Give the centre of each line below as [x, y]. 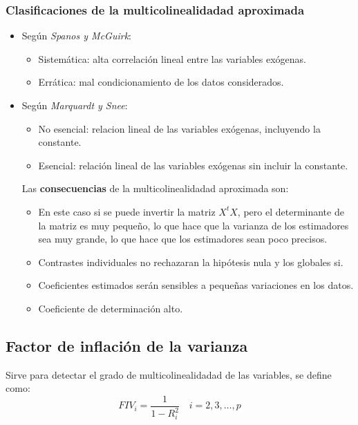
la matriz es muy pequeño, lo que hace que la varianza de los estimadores [194, 225]
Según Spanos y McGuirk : [76, 36]
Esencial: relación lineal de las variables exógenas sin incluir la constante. [193, 165]
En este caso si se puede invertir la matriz [127, 211]
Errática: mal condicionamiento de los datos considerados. [161, 82]
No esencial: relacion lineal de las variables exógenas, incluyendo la [179, 128]
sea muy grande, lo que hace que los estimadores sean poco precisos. [183, 239]
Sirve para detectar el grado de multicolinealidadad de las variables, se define [169, 374]
